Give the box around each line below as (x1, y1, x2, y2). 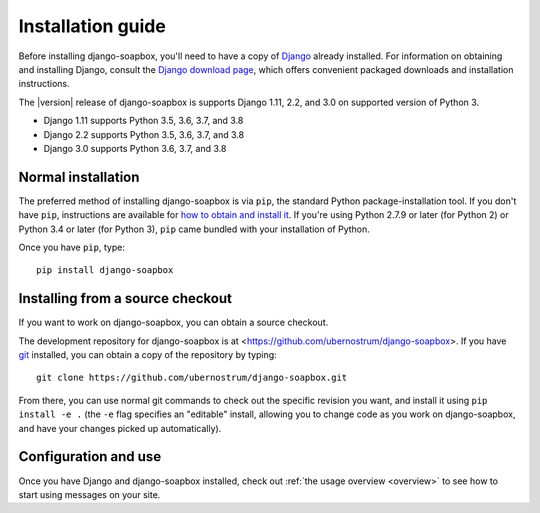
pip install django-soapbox (36, 265, 174, 276)
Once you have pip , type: (18, 241, 125, 253)
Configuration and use (18, 448, 162, 465)
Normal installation (18, 168, 140, 185)
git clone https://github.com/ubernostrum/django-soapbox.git (36, 372, 348, 384)
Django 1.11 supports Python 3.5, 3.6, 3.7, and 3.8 (43, 115, 244, 127)
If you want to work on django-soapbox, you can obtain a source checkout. (18, 316, 329, 329)
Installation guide (18, 15, 167, 37)
